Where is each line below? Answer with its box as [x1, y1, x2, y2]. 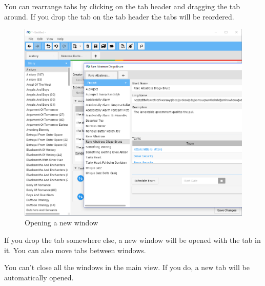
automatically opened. [4, 272, 74, 282]
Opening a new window [25, 217, 98, 228]
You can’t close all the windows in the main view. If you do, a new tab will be [4, 262, 250, 273]
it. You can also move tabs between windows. [4, 244, 146, 255]
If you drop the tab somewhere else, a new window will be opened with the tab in [4, 234, 261, 245]
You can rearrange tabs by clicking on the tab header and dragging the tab [4, 1, 240, 11]
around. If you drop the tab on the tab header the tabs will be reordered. [4, 11, 234, 22]
